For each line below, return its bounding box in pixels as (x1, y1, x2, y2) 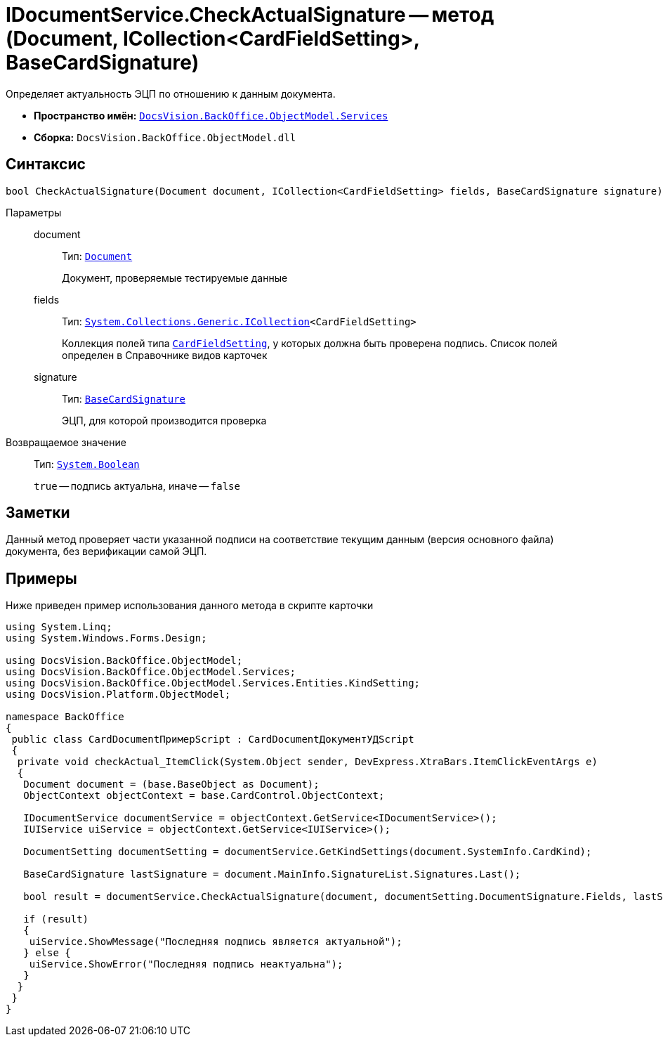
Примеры (6, 569, 77, 587)
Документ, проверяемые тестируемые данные (62, 271, 288, 284)
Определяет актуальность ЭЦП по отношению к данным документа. (6, 87, 336, 100)
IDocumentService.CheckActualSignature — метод (6, 3, 494, 27)
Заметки (6, 504, 70, 522)
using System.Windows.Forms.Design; (6, 632, 207, 644)
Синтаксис (6, 155, 86, 174)
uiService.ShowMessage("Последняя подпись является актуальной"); (29, 936, 402, 948)
